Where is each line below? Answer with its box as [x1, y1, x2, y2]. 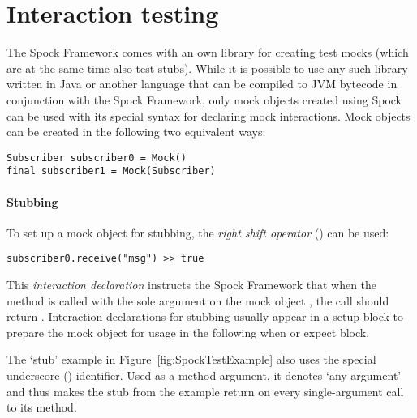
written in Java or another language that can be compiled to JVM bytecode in [6, 75, 398, 92]
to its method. [6, 399, 77, 416]
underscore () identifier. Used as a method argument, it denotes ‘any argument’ [6, 367, 402, 384]
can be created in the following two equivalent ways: [6, 123, 266, 140]
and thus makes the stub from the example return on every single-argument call [6, 382, 404, 399]
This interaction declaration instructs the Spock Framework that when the [6, 276, 377, 293]
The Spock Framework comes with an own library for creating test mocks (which [6, 44, 409, 61]
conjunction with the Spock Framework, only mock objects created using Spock [6, 91, 402, 108]
